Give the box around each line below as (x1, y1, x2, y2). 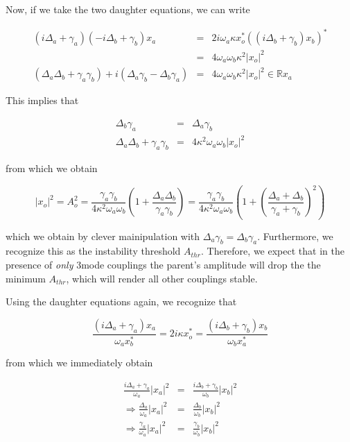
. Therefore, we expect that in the (200, 244, 344, 258)
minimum (6, 271, 46, 285)
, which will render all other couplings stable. (66, 271, 258, 285)
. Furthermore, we (257, 228, 333, 243)
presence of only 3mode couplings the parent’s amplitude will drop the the (6, 257, 321, 271)
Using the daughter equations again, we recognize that (6, 294, 237, 309)
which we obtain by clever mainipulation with (6, 228, 200, 243)
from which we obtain (6, 160, 98, 175)
